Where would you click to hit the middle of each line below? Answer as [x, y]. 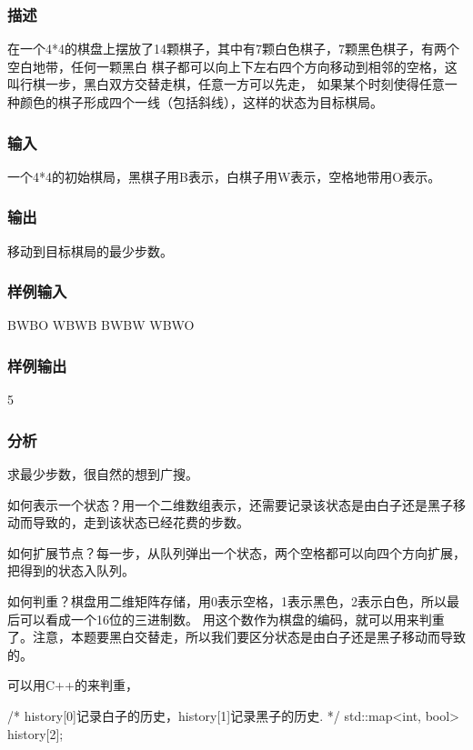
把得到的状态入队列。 [71, 570]
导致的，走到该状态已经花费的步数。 [141, 522]
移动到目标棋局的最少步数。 [90, 250]
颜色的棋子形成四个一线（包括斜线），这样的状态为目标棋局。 [201, 102]
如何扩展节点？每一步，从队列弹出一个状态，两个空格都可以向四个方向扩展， [236, 552]
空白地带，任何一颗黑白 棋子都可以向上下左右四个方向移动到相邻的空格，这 [232, 66]
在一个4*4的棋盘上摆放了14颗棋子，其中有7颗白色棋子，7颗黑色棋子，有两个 [233, 49]
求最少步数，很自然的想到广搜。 [103, 474]
